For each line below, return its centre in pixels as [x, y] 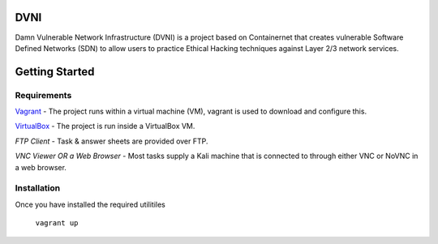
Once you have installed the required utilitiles [90, 204]
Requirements [43, 95]
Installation [38, 188]
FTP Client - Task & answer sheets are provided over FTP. [112, 141]
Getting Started [55, 72]
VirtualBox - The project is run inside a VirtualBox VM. [105, 126]
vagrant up [57, 223]
